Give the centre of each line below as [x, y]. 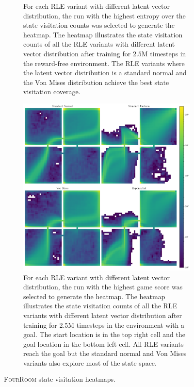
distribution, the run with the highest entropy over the [105, 15]
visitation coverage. [52, 92]
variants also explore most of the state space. [90, 362]
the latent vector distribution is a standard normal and [105, 73]
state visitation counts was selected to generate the [99, 25]
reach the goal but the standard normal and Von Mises [105, 353]
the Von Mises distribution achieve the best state [96, 82]
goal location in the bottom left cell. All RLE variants [104, 344]
